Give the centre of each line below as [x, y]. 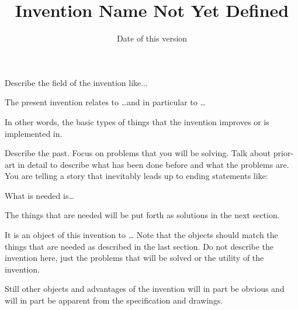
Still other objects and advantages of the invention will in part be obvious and [145, 289]
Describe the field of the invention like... [76, 82]
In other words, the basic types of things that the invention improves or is [137, 121]
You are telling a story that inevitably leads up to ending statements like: [136, 176]
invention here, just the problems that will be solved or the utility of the [134, 258]
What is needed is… [39, 195]
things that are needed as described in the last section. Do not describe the [139, 246]
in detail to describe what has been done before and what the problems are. [153, 164]
